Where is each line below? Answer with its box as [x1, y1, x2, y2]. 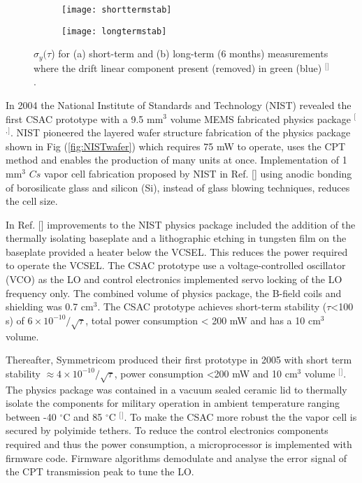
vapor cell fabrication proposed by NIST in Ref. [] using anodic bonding [43, 166, 352, 180]
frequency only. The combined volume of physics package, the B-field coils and [6, 285, 342, 300]
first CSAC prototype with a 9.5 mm [6, 111, 164, 126]
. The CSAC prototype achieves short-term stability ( [97, 299, 327, 314]
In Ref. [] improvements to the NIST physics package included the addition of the [6, 217, 356, 231]
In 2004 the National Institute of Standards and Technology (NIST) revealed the [6, 97, 352, 112]
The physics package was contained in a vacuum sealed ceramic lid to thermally [6, 382, 347, 396]
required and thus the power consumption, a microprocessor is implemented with [6, 436, 352, 451]
